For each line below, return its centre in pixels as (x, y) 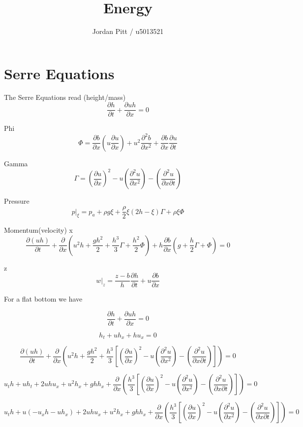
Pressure (17, 201)
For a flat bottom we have (43, 299)
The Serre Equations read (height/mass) (65, 97)
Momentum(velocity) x (38, 230)
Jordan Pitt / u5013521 (128, 31)
